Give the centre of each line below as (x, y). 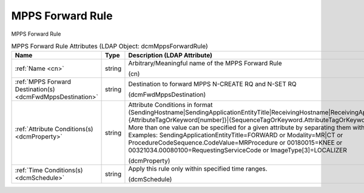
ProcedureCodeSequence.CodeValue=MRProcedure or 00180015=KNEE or (235, 143)
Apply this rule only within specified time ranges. (198, 169)
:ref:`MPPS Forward (43, 82)
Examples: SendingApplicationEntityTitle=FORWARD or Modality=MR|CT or (236, 135)
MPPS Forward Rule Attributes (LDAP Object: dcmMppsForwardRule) (110, 47)
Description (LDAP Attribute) (170, 56)
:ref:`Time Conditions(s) (49, 171)
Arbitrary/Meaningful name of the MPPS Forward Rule (205, 64)
